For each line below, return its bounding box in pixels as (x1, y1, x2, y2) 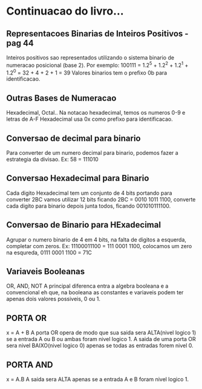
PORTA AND (6, 359, 53, 370)
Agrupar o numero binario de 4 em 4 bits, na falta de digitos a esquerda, (6, 235, 186, 243)
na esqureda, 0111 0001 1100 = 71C (6, 249, 93, 256)
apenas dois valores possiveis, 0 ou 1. (6, 296, 101, 303)
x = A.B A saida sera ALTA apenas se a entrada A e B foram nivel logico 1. (6, 376, 189, 383)
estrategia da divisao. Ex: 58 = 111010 (6, 155, 99, 163)
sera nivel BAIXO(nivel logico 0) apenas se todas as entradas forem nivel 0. (6, 342, 194, 350)
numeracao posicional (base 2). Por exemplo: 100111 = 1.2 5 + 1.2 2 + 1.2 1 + (6, 61, 189, 69)
